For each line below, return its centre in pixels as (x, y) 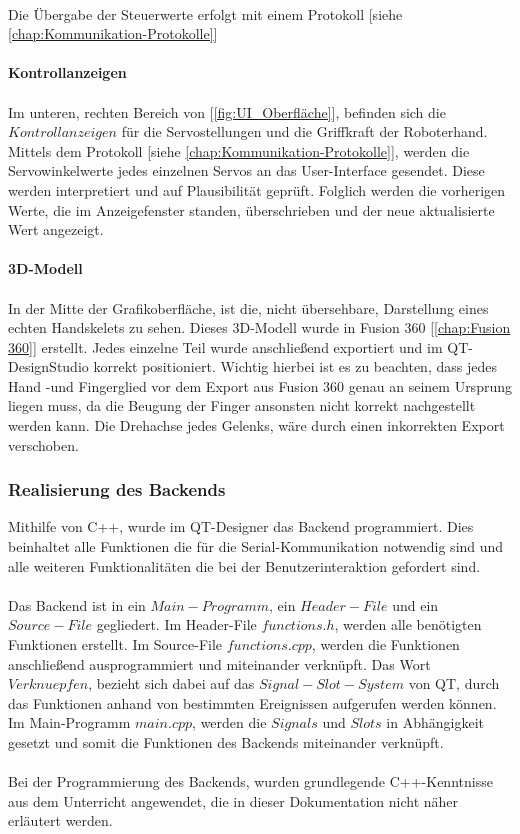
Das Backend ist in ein (77, 604)
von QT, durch (454, 683)
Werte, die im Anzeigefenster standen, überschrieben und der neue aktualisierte (251, 209)
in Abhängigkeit (435, 722)
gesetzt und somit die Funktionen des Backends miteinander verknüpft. (226, 742)
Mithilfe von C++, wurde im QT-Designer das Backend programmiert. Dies (241, 526)
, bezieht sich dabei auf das (171, 683)
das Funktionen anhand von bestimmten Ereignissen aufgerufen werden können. (252, 702)
